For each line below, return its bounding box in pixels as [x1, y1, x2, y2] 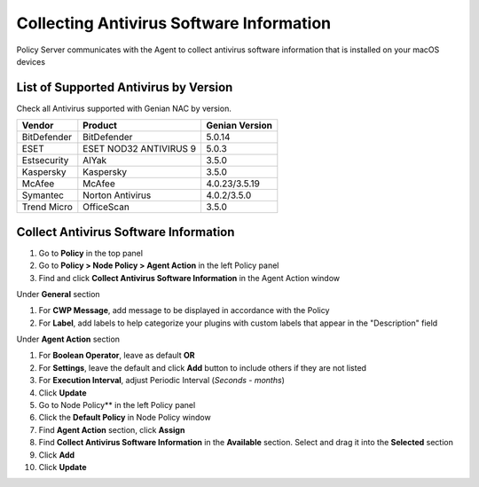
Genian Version [206, 120, 272, 132]
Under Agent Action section [16, 334, 120, 345]
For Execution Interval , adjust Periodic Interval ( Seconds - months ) [38, 375, 286, 386]
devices [16, 56, 46, 67]
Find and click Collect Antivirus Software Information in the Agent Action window [38, 272, 341, 283]
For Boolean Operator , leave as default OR [38, 350, 195, 361]
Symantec [21, 189, 64, 201]
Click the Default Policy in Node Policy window [38, 412, 212, 423]
